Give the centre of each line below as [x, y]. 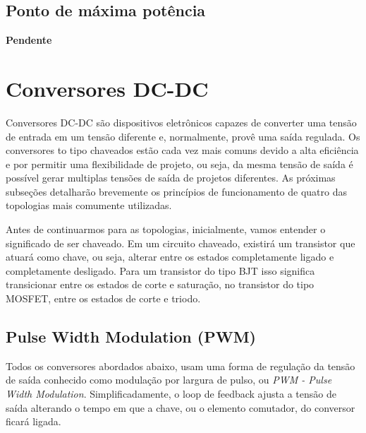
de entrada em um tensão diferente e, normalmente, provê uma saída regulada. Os [183, 136]
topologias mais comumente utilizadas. [89, 205]
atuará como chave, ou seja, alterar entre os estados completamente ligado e [170, 257]
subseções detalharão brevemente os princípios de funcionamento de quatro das [176, 191]
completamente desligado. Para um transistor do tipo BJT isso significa [160, 270]
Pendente [29, 40]
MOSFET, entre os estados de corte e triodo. [103, 298]
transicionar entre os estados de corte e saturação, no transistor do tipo [160, 284]
